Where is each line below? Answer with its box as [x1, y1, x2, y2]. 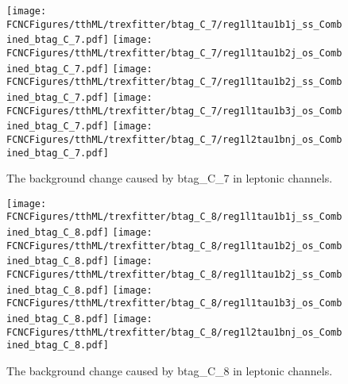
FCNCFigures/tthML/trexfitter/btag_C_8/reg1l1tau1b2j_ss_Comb [6, 269, 342, 281]
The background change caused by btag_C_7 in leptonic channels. [6, 170, 333, 186]
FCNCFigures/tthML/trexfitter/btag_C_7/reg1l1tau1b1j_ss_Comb [6, 18, 342, 30]
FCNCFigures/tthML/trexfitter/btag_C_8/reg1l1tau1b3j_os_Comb [6, 298, 342, 309]
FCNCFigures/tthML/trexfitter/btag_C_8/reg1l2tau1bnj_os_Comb [6, 326, 342, 338]
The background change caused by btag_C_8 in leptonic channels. [6, 363, 333, 379]
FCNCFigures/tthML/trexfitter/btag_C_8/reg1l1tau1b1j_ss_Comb [6, 211, 342, 223]
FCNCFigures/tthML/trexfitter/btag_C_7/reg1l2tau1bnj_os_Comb [6, 133, 342, 145]
